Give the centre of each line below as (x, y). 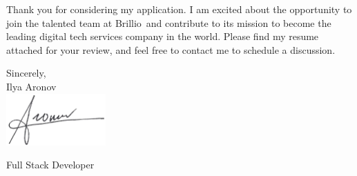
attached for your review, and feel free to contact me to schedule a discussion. (171, 49)
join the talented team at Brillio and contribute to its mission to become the (169, 22)
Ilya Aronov (31, 86)
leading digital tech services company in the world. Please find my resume (163, 36)
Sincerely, (26, 73)
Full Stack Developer (50, 165)
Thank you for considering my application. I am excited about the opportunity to (179, 9)
